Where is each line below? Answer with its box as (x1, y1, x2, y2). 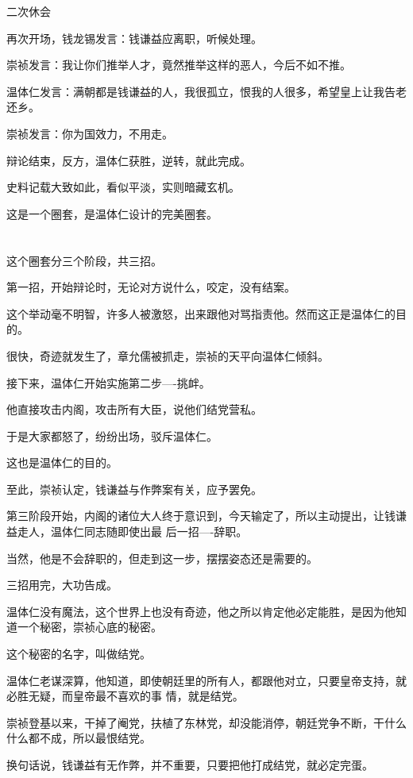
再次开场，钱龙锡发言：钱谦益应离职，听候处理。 (6, 29, 262, 46)
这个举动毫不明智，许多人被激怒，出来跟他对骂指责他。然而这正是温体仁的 (6, 305, 396, 322)
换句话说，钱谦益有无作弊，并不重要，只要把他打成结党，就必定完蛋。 (6, 757, 373, 772)
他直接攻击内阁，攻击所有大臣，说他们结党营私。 (6, 401, 262, 418)
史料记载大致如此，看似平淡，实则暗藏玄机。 (6, 179, 240, 195)
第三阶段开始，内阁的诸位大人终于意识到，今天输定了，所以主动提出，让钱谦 (6, 507, 407, 524)
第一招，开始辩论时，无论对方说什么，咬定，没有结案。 (6, 279, 295, 295)
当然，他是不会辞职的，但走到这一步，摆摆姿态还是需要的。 (6, 549, 318, 566)
